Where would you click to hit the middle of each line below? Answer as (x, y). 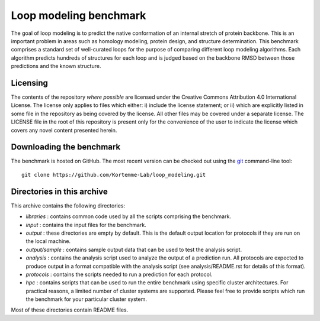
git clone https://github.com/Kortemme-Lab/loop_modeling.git (114, 175)
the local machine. (48, 241)
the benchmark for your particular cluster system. (87, 299)
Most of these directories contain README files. (70, 310)
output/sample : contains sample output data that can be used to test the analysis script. (134, 249)
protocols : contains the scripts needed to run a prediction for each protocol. (119, 274)
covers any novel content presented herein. (64, 130)
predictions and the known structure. (56, 66)
